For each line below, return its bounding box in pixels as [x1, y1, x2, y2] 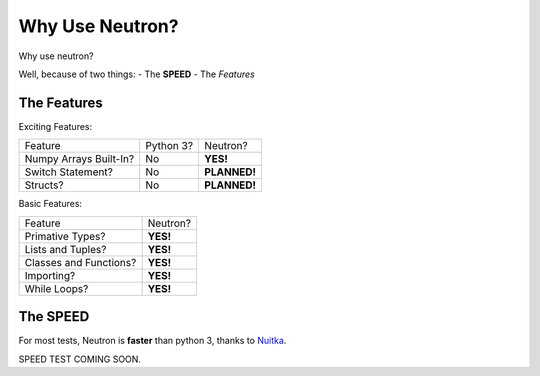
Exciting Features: [18, 120, 93, 132]
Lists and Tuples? [24, 242, 107, 256]
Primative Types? [24, 229, 106, 243]
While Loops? [24, 281, 89, 295]
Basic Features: [18, 198, 83, 210]
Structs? [24, 178, 64, 192]
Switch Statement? [24, 165, 114, 179]
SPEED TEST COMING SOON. [18, 353, 142, 365]
